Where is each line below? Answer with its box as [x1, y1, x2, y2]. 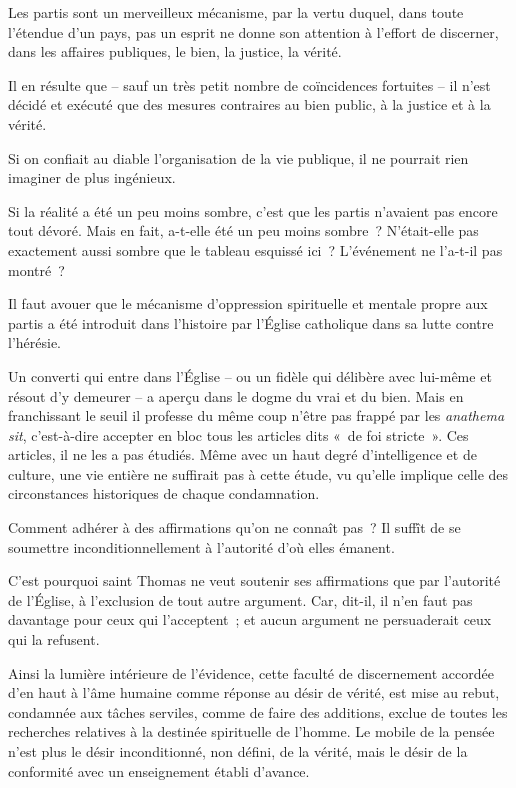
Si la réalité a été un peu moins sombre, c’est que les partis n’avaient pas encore [8, 200, 498, 221]
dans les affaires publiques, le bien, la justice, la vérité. [8, 41, 342, 62]
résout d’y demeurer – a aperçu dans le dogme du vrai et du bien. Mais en [8, 385, 464, 406]
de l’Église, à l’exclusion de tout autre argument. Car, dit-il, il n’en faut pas [8, 589, 473, 610]
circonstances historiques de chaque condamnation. [8, 483, 320, 504]
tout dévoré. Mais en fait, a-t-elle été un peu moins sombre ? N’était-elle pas [8, 220, 479, 241]
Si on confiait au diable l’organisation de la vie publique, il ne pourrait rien [8, 147, 469, 168]
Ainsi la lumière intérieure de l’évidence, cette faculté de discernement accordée [8, 662, 495, 683]
